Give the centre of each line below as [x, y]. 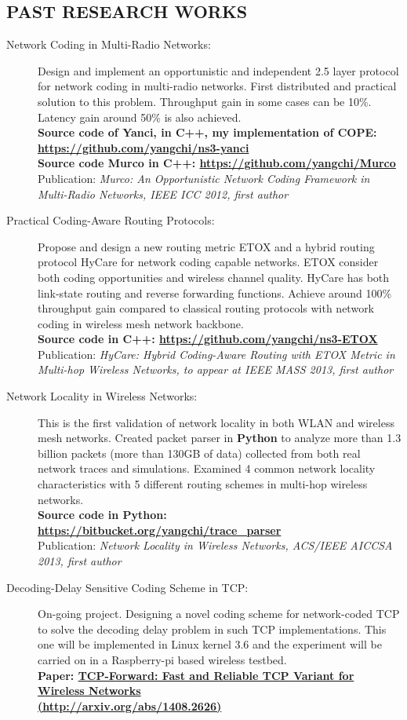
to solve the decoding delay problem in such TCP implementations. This [212, 629]
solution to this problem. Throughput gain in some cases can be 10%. [205, 101]
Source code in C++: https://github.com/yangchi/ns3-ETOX [208, 339]
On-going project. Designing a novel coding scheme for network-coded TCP [219, 614]
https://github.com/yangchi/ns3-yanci [144, 147]
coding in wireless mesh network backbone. [141, 323]
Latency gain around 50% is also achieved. [140, 117]
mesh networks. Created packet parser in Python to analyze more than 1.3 [220, 438]
